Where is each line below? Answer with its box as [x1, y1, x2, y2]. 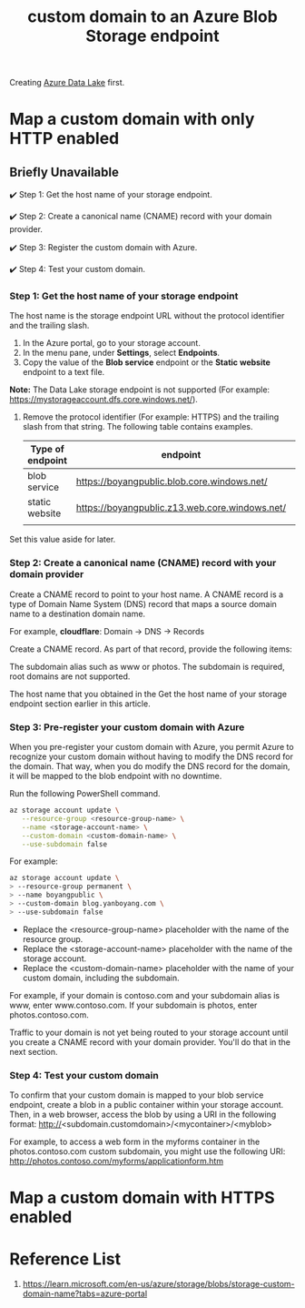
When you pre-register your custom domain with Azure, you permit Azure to [9, 742, 294, 753]
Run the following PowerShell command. [9, 788, 161, 799]
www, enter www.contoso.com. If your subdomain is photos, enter [9, 999, 258, 1010]
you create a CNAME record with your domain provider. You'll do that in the [9, 1036, 290, 1048]
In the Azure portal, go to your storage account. [22, 338, 202, 349]
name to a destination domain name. [9, 608, 146, 619]
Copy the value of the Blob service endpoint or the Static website [22, 357, 271, 368]
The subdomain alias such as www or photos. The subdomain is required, [9, 661, 285, 672]
